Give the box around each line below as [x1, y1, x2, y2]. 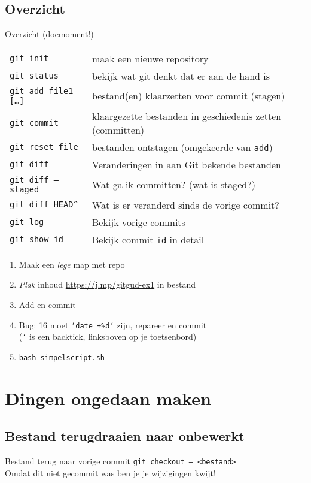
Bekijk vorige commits [92, 215, 185, 229]
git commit [10, 117, 59, 128]
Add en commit [19, 298, 76, 310]
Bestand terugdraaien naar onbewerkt [5, 427, 245, 445]
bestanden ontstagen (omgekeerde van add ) [92, 140, 273, 154]
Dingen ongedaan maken [5, 385, 211, 410]
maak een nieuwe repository [92, 51, 209, 65]
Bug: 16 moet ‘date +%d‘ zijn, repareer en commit [19, 318, 207, 331]
